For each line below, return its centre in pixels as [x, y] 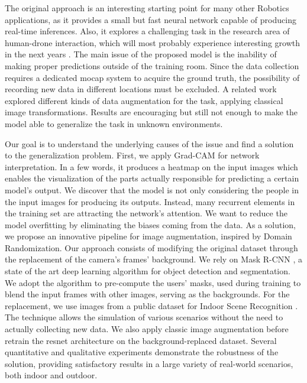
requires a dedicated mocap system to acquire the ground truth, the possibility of [152, 77]
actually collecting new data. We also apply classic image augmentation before [147, 329]
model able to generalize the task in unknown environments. [114, 123]
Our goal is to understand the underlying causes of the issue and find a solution [149, 143]
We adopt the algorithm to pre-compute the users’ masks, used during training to [153, 282]
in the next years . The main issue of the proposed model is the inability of [141, 54]
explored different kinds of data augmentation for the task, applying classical [144, 100]
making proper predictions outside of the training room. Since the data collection [152, 65]
